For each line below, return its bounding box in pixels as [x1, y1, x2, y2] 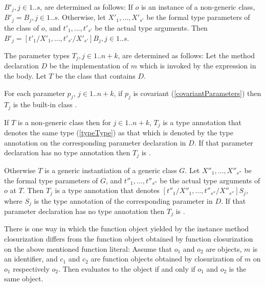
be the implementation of [49, 60, 129, 71]
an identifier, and [4, 253, 58, 264]
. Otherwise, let [57, 12, 106, 22]
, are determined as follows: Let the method [118, 50, 255, 60]
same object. [4, 273, 43, 284]
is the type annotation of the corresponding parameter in [34, 195, 213, 206]
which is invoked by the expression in [139, 60, 256, 71]
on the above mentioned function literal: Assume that [4, 243, 172, 254]
